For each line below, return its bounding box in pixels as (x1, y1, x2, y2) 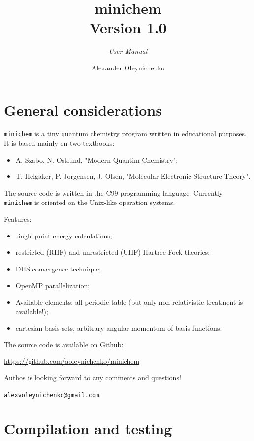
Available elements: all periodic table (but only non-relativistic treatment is (15, 297, 243, 307)
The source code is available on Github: (4, 339, 124, 349)
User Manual (108, 46, 148, 56)
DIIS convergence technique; (15, 263, 101, 273)
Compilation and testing (4, 418, 172, 438)
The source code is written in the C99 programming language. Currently (4, 187, 223, 198)
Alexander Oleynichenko (91, 62, 165, 72)
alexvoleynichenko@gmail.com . (4, 389, 101, 399)
